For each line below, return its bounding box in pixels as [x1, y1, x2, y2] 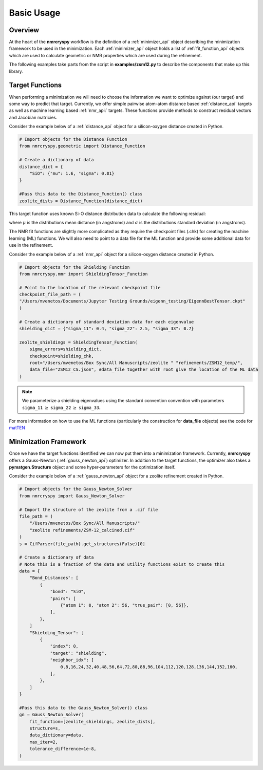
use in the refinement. [9, 242, 53, 248]
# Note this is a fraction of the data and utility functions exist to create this [19, 561, 225, 567]
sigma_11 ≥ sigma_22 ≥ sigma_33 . [22, 405, 101, 410]
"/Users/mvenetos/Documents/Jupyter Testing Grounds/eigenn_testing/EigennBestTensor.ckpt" [19, 299, 245, 304]
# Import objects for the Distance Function [19, 137, 128, 142]
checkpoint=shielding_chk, [29, 353, 94, 359]
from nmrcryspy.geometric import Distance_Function [19, 143, 146, 149]
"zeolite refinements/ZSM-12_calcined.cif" [29, 527, 135, 533]
